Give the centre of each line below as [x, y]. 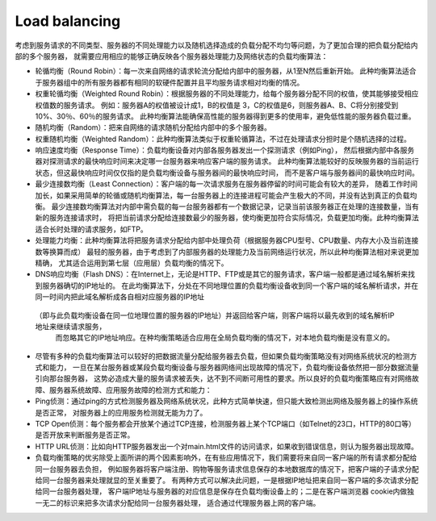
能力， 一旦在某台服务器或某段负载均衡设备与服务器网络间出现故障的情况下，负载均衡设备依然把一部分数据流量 [234, 368]
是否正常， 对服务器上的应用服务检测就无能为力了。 [121, 412]
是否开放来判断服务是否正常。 [85, 435]
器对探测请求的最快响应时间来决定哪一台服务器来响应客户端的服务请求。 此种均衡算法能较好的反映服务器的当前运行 [227, 161]
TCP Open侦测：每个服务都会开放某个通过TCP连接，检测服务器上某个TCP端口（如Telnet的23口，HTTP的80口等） [225, 424]
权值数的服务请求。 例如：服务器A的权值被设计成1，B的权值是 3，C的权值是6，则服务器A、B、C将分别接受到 [217, 105]
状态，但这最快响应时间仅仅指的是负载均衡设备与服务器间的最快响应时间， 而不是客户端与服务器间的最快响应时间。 [227, 173]
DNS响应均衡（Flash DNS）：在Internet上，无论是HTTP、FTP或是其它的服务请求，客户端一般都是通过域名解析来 [222, 274]
